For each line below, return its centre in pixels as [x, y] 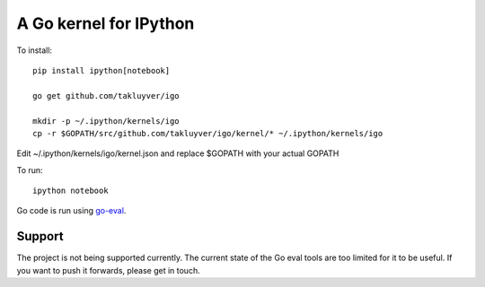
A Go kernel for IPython [106, 23]
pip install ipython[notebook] [101, 70]
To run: [30, 170]
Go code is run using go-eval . [71, 211]
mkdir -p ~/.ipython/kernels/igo [106, 121]
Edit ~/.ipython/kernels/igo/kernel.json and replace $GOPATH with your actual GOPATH [178, 153]
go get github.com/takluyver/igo [106, 96]
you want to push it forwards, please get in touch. [109, 270]
